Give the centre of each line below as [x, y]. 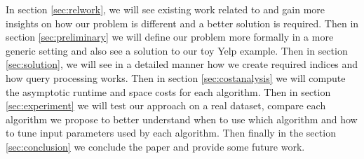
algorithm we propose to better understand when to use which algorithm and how [182, 119]
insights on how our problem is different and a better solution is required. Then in [182, 23]
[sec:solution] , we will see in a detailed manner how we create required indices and [182, 64]
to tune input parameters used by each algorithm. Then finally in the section [171, 133]
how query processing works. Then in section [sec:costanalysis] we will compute [176, 77]
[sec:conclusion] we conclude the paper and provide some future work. [155, 146]
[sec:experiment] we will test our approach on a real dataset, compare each [166, 105]
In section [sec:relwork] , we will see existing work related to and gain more [166, 9]
